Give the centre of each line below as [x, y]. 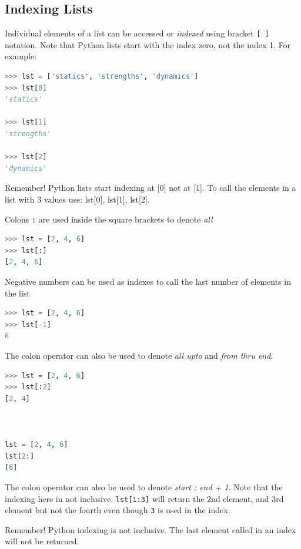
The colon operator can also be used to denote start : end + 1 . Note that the [144, 486]
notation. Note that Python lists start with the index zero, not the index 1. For [148, 44]
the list [17, 293]
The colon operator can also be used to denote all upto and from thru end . [139, 355]
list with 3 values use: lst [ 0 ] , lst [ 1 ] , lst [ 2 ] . [77, 199]
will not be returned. [42, 541]
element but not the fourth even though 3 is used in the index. [118, 510]
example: [21, 56]
